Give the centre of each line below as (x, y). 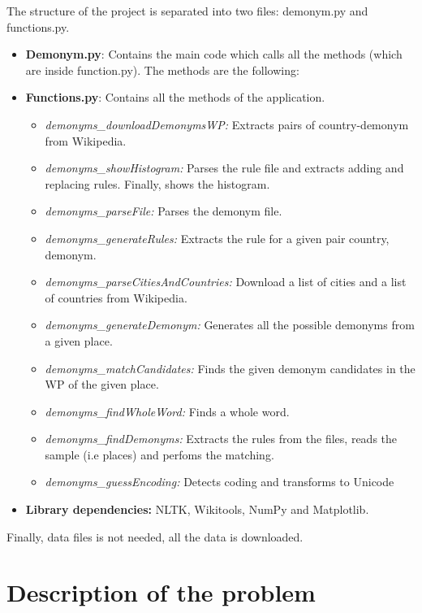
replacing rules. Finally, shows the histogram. (157, 183)
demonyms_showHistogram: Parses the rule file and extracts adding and (224, 168)
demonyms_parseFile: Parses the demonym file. (164, 211)
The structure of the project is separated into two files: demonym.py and (187, 11)
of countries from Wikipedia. (116, 297)
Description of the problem (161, 592)
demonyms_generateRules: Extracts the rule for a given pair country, (217, 238)
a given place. (79, 340)
